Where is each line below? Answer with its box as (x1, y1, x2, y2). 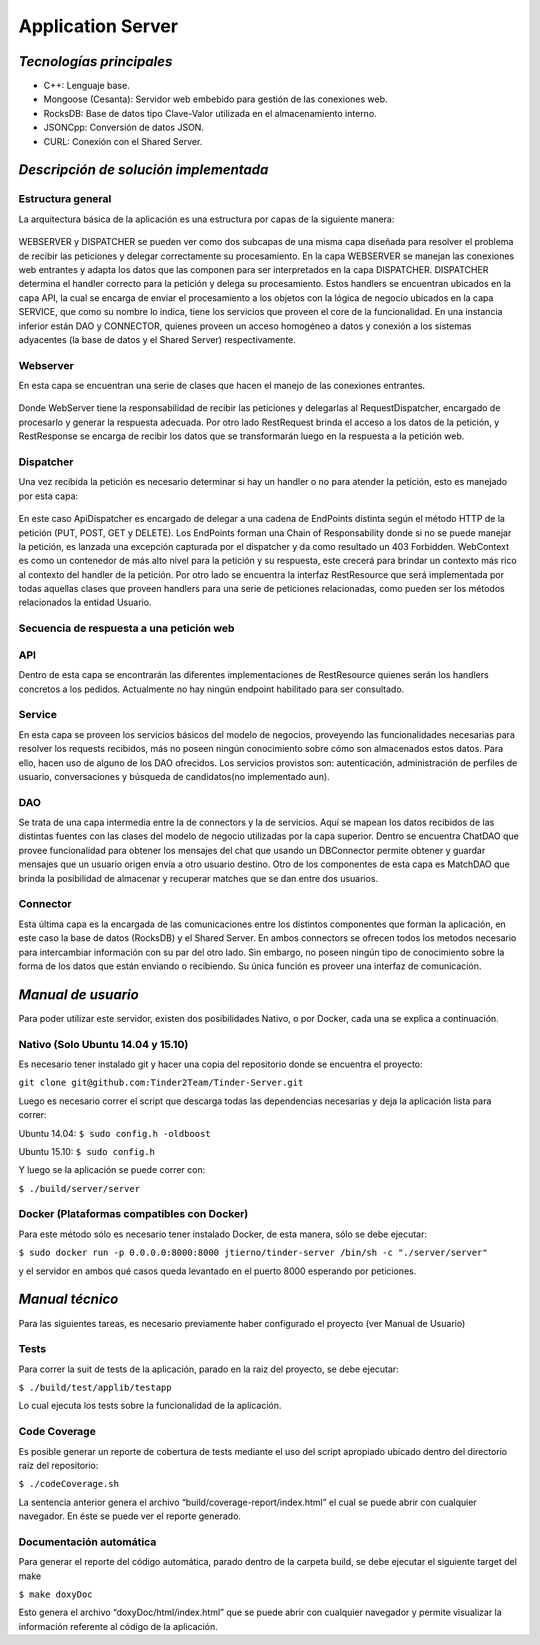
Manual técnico (18, 1291, 119, 1308)
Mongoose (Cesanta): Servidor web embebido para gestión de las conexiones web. (43, 93, 389, 105)
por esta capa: (18, 490, 79, 502)
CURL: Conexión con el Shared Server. (43, 135, 203, 147)
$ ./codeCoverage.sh (18, 1478, 120, 1490)
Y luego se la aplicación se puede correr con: (18, 1164, 206, 1176)
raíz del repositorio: (18, 1459, 99, 1471)
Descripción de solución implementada (18, 161, 269, 179)
